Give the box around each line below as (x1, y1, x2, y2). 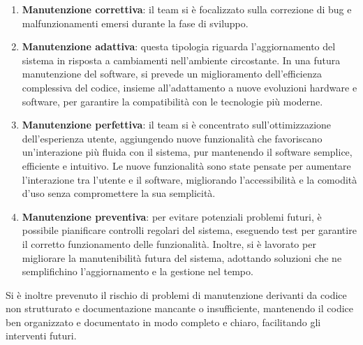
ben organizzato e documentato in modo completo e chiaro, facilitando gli (6, 314, 321, 329)
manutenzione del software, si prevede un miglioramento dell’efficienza (22, 66, 322, 81)
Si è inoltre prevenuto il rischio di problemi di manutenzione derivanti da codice (6, 287, 347, 302)
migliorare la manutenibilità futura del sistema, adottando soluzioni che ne (22, 250, 342, 265)
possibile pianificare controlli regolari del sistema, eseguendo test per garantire (22, 223, 357, 237)
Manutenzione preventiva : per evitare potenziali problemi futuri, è (22, 209, 322, 223)
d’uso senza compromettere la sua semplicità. (22, 186, 216, 200)
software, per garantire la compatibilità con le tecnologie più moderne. (22, 94, 323, 108)
